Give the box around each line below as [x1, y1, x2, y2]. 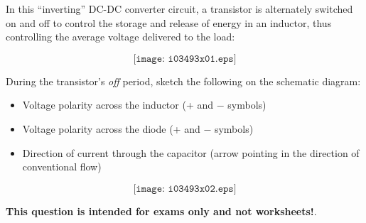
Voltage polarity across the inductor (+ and [22, 97, 214, 112]
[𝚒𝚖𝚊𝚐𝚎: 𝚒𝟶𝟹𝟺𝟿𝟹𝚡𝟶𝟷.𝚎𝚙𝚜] [133, 53, 237, 64]
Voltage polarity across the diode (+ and [22, 121, 200, 136]
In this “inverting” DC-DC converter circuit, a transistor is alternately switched [6, 1, 353, 16]
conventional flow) [22, 159, 102, 174]
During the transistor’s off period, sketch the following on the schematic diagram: [6, 73, 361, 88]
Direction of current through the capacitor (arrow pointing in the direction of [22, 145, 360, 160]
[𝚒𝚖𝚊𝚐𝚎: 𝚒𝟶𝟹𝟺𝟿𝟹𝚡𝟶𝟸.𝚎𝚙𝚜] [133, 183, 237, 194]
